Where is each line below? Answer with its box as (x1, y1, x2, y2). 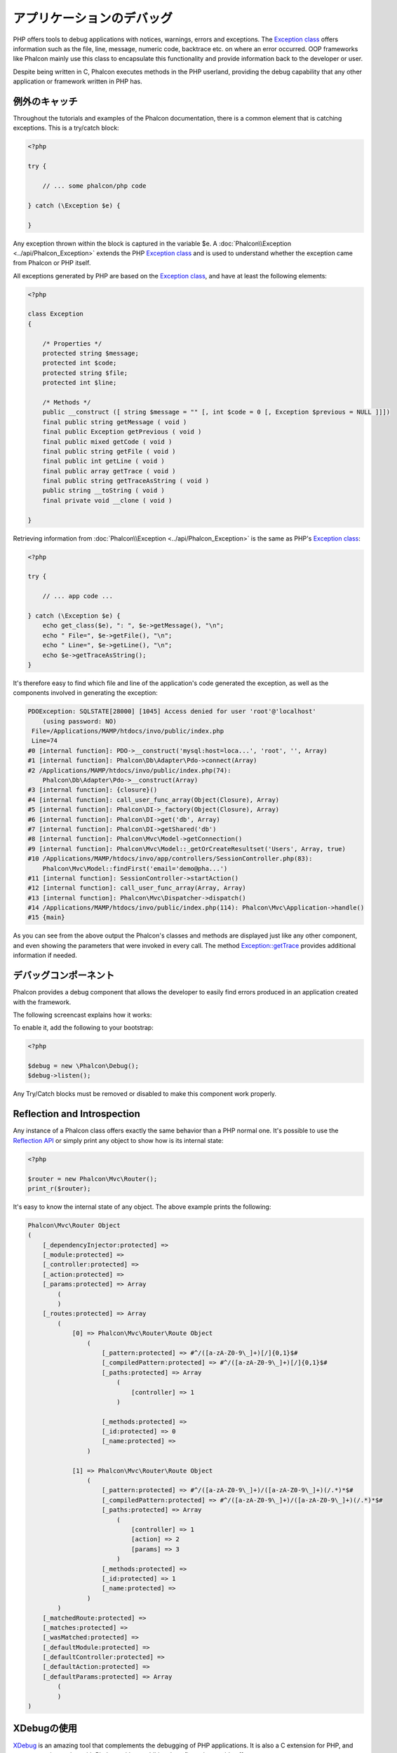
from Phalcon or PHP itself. (13, 259, 91, 267)
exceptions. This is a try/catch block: (13, 123, 119, 133)
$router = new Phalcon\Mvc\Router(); (27, 1175, 158, 1183)
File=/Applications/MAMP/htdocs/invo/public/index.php (32, 727, 224, 736)
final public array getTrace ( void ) (42, 467, 176, 475)
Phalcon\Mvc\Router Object (27, 1221, 121, 1229)
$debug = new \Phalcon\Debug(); (27, 1062, 140, 1070)
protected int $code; (42, 359, 117, 367)
